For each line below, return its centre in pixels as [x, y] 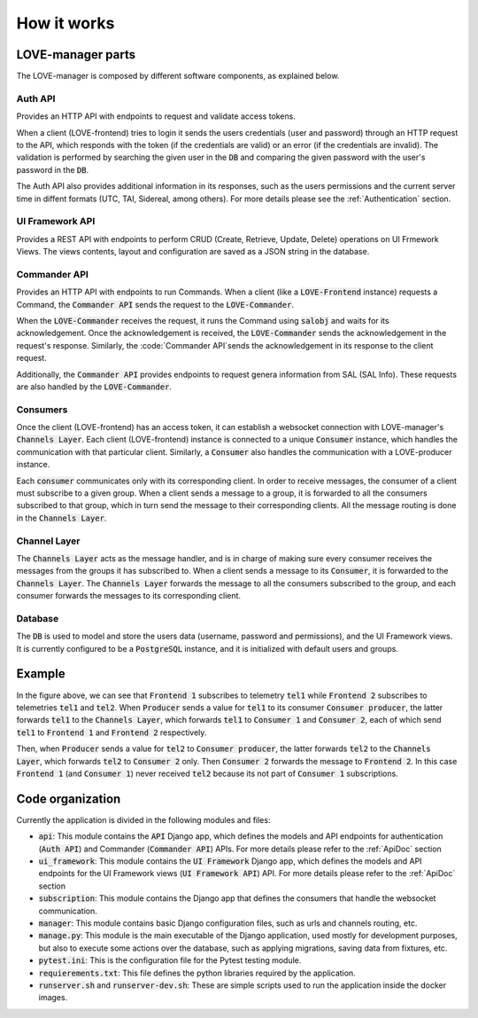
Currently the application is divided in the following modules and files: [143, 819]
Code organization [69, 799]
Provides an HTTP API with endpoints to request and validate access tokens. [156, 116]
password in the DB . [52, 169]
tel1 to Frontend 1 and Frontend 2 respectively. [112, 732]
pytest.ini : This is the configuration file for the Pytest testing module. [170, 960]
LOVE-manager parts [76, 55]
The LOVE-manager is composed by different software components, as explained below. [178, 76]
